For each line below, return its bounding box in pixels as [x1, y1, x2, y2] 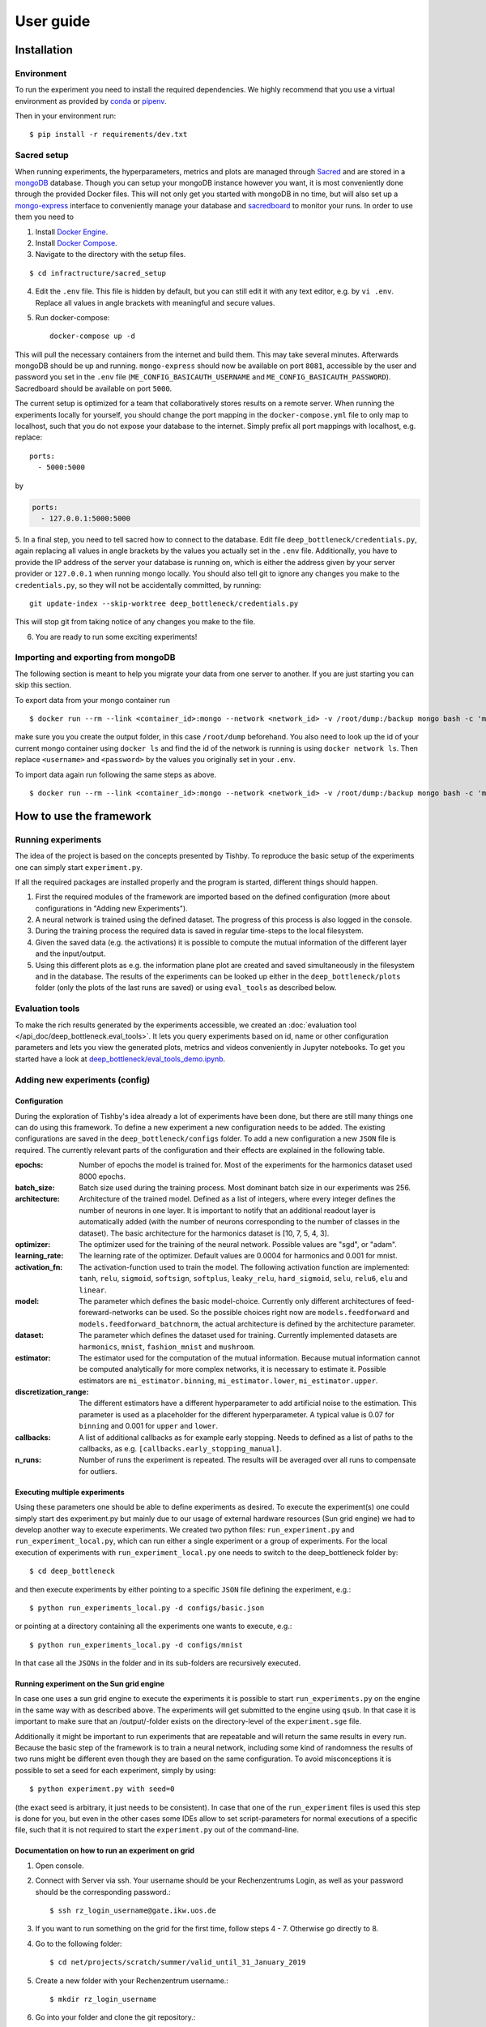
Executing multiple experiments [15, 1487, 125, 1497]
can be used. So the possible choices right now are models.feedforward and [144, 1308, 410, 1318]
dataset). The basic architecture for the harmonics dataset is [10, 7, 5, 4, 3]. [79, 1228, 330, 1238]
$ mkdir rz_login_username [49, 1995, 157, 2003]
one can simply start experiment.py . [15, 862, 143, 872]
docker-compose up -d [49, 332, 135, 341]
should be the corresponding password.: [35, 1887, 171, 1896]
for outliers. [79, 1466, 117, 1476]
